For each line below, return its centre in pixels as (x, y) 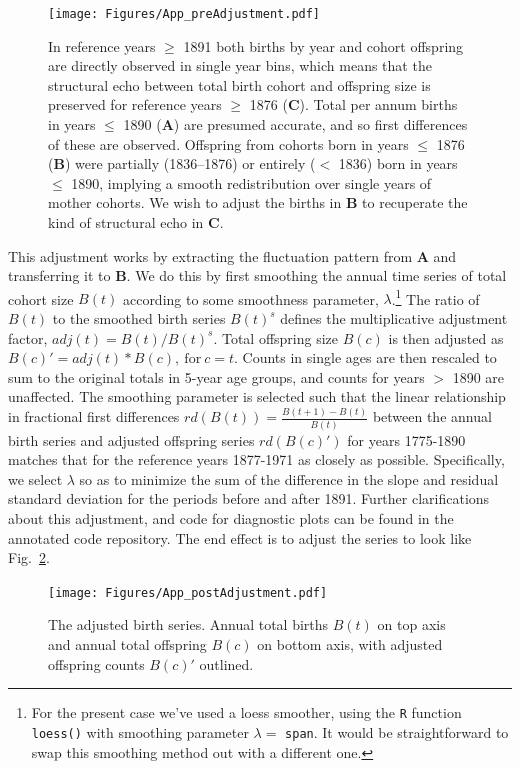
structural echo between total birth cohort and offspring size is (239, 84)
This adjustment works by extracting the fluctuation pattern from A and (232, 255)
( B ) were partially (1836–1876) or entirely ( (182, 163)
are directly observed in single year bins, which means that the (240, 65)
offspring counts (96, 663)
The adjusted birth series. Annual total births (188, 624)
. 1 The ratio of (435, 297)
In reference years (102, 45)
